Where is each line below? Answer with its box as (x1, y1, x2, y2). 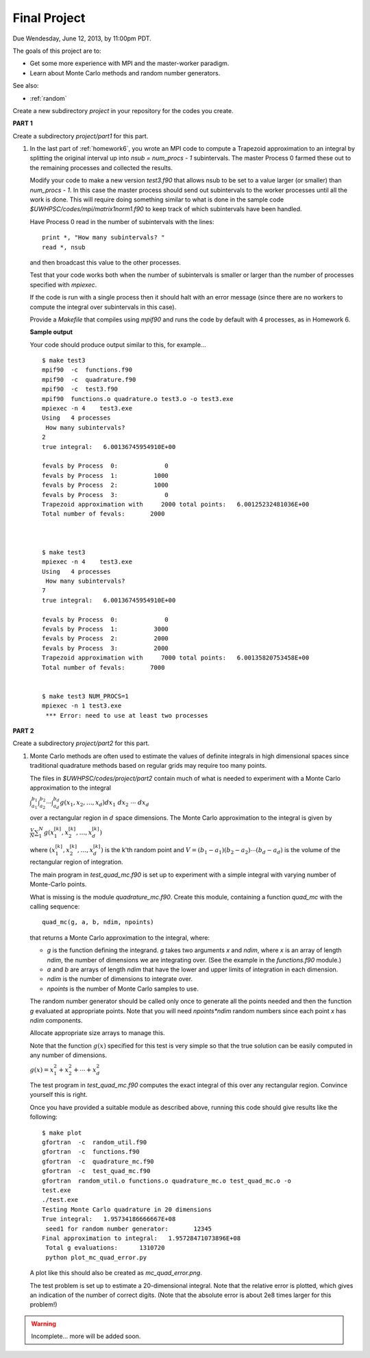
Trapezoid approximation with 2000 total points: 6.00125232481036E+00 (42, 500, 310, 508)
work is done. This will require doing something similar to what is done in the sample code (29, 195, 284, 204)
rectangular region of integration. (29, 858, 123, 866)
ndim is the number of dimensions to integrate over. (47, 975, 193, 983)
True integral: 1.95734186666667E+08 (42, 1215, 176, 1223)
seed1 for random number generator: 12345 (45, 1224, 212, 1233)
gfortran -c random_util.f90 (42, 1139, 147, 1146)
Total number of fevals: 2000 (42, 510, 165, 518)
